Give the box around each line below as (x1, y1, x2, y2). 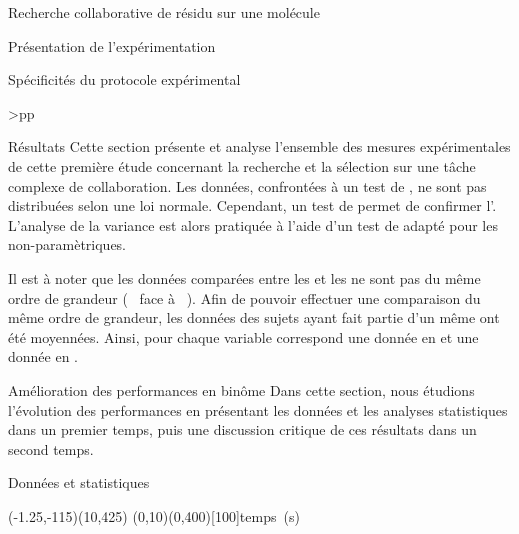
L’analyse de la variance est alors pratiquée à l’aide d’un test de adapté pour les (8, 214, 498, 235)
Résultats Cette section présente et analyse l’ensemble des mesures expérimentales (8, 136, 511, 157)
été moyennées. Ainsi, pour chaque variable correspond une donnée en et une (8, 326, 479, 347)
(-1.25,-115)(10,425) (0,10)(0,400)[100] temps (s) (8, 505, 300, 526)
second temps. (8, 438, 94, 459)
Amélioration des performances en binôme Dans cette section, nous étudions (8, 379, 475, 400)
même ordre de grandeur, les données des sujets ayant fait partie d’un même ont (8, 307, 500, 328)
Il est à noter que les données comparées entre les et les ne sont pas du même (8, 267, 481, 288)
